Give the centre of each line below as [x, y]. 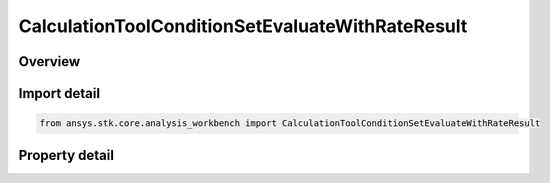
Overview [49, 61]
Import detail [59, 93]
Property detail [66, 155]
